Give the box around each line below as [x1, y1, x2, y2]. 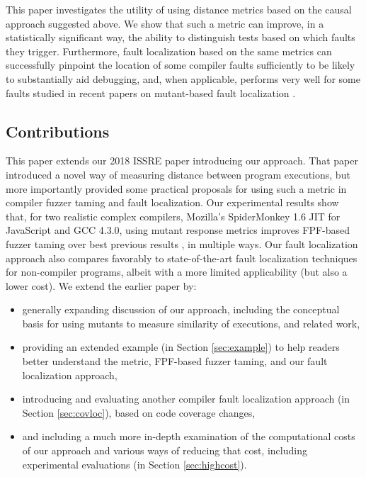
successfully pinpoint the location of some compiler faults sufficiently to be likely [6, 57, 355, 72]
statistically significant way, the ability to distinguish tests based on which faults [6, 30, 355, 45]
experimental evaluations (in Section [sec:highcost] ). [22, 456, 247, 471]
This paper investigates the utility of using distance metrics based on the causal [6, 2, 352, 16]
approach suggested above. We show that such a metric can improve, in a [6, 16, 324, 30]
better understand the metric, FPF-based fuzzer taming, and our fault [22, 354, 328, 369]
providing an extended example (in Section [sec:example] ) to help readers [22, 339, 340, 354]
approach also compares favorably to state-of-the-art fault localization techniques [6, 250, 358, 265]
